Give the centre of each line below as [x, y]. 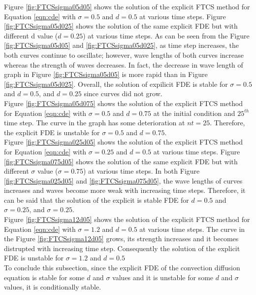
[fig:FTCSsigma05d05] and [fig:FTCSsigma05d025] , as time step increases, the [121, 45]
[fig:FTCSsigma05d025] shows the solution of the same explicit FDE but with [121, 26]
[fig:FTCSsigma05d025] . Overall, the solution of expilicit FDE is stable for [116, 84]
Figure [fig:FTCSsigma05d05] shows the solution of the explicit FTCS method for [127, 6]
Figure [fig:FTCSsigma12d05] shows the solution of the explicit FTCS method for [127, 219]
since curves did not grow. [123, 93]
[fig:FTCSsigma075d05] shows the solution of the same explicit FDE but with [121, 161]
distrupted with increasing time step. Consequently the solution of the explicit [122, 248]
